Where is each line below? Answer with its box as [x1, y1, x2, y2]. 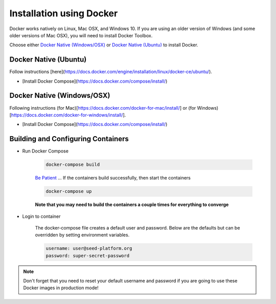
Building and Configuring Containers [9, 135, 129, 143]
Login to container [22, 213, 61, 219]
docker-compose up [45, 189, 92, 194]
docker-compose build [45, 162, 100, 168]
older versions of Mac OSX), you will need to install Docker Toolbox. [9, 32, 153, 38]
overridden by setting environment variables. [35, 232, 130, 238]
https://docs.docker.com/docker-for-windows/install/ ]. [11, 112, 126, 118]
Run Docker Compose [22, 148, 69, 154]
